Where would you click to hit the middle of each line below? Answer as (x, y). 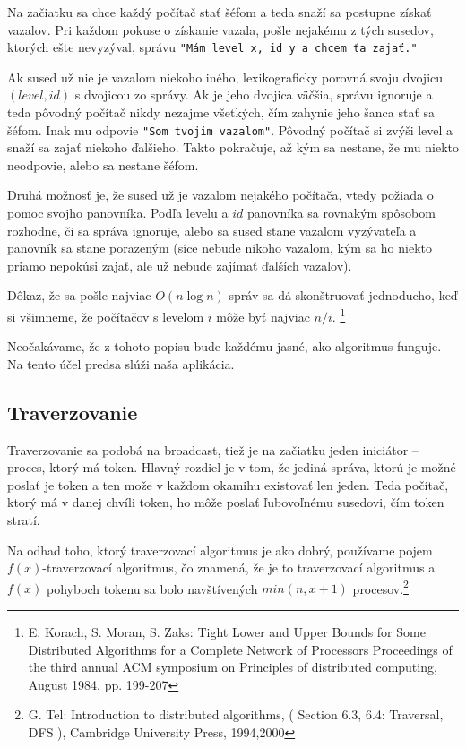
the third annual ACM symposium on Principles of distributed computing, (233, 667)
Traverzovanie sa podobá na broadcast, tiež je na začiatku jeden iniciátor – (213, 449)
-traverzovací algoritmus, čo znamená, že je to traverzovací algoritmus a (239, 567)
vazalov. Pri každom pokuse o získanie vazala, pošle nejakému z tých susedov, (220, 29)
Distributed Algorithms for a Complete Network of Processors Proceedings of (240, 649)
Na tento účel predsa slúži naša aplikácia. (121, 363)
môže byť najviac (263, 316)
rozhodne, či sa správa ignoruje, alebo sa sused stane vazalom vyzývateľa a (212, 230)
